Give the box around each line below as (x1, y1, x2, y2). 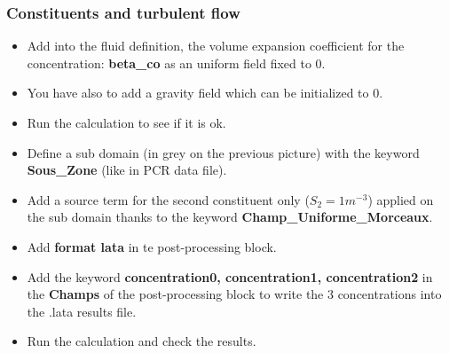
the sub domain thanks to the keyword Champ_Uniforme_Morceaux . (27, 208, 433, 226)
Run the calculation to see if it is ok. (27, 114, 226, 131)
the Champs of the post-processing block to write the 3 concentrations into (27, 285, 442, 303)
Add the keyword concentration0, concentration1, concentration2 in (27, 267, 433, 286)
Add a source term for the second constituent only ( (27, 190, 310, 208)
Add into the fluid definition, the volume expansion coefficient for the (27, 36, 405, 55)
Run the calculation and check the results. (27, 332, 256, 350)
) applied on (367, 190, 434, 208)
